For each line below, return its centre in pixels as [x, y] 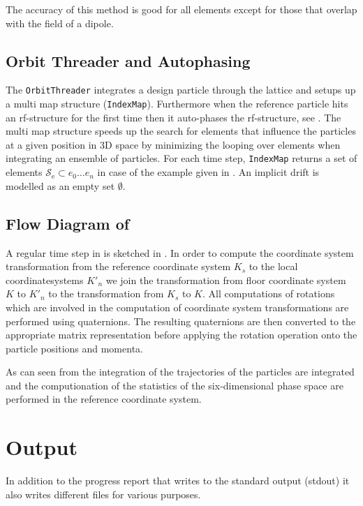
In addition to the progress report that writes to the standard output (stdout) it [178, 481]
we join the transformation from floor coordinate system [226, 280]
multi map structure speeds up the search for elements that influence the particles [181, 131]
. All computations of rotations [268, 293]
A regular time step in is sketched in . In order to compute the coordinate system [180, 252]
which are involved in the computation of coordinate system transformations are [177, 307]
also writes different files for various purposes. [103, 494]
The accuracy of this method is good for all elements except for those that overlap [181, 9]
